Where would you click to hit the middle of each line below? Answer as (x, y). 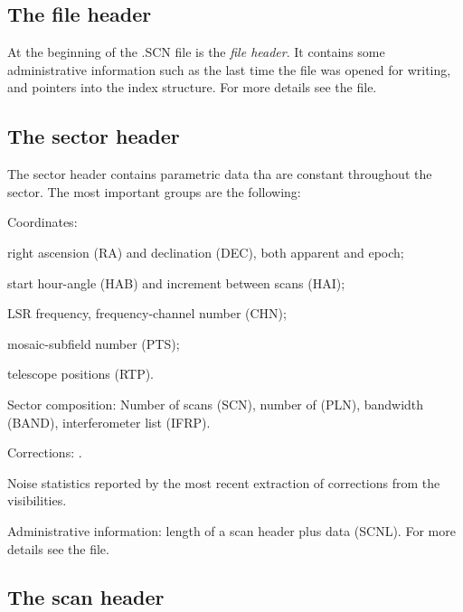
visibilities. (37, 500)
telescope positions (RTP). (81, 374)
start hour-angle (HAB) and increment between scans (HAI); (176, 282)
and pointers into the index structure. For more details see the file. (192, 87)
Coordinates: (43, 222)
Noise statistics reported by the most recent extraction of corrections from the (224, 482)
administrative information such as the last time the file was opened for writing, (229, 69)
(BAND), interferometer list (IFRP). (109, 422)
